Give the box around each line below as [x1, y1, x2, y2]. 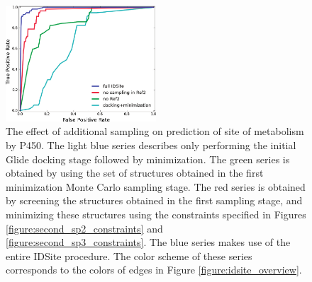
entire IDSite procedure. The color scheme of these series [6, 248, 252, 263]
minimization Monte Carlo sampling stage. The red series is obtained [6, 179, 306, 194]
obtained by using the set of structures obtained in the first [6, 165, 264, 180]
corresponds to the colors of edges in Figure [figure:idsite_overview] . [6, 262, 302, 277]
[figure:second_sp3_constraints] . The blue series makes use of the [6, 235, 291, 249]
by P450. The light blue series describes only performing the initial [6, 138, 296, 153]
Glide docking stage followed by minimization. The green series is [6, 151, 290, 166]
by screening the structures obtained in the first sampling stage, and [6, 193, 303, 208]
